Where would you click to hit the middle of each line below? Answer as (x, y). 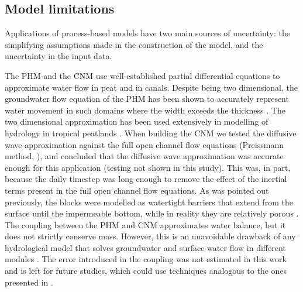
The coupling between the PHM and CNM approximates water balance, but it (145, 224)
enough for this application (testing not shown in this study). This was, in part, (148, 167)
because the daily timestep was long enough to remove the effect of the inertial (146, 179)
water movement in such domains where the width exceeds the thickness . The (145, 110)
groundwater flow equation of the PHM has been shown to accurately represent (147, 99)
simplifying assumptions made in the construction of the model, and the (134, 44)
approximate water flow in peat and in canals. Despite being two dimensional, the (151, 87)
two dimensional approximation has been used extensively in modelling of (137, 121)
